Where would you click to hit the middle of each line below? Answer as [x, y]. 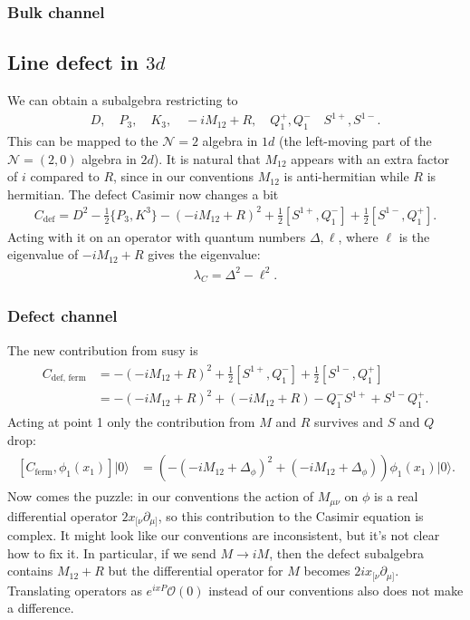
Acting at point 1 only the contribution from [131, 422]
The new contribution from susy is [103, 349]
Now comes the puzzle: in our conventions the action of [161, 496]
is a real [396, 496]
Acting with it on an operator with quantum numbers [157, 236]
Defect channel [62, 316]
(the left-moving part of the [355, 140]
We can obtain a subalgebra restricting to [123, 100]
